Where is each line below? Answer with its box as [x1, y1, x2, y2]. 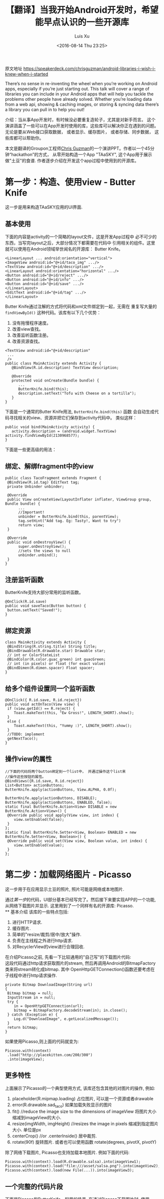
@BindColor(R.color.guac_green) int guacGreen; [7, 657, 106, 662]
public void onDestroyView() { [7, 540, 71, 544]
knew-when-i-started [5, 71, 48, 77]
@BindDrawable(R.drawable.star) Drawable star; [7, 649, 106, 654]
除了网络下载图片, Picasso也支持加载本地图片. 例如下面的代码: [5, 1150, 130, 1155]
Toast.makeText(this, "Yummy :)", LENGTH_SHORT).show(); [14, 723, 132, 728]
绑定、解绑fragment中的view [5, 462, 94, 471]
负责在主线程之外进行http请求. [12, 937, 73, 943]
